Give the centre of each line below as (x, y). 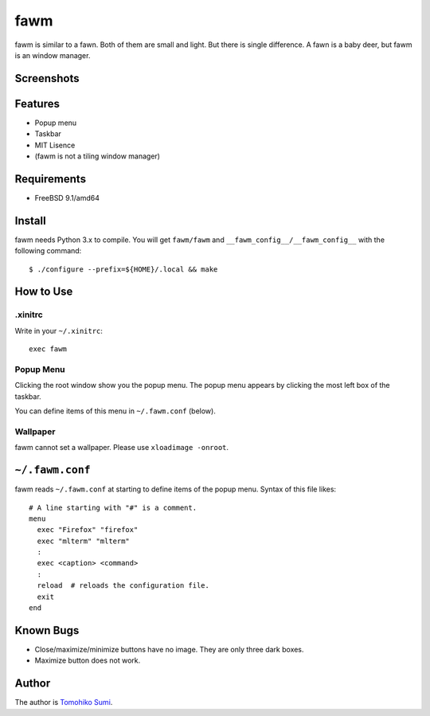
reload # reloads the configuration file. (123, 586)
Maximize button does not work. (88, 660)
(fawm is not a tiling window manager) (98, 156)
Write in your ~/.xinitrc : (59, 331)
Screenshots (47, 78)
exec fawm (48, 349)
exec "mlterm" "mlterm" (84, 541)
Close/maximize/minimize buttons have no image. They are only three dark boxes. (169, 649)
